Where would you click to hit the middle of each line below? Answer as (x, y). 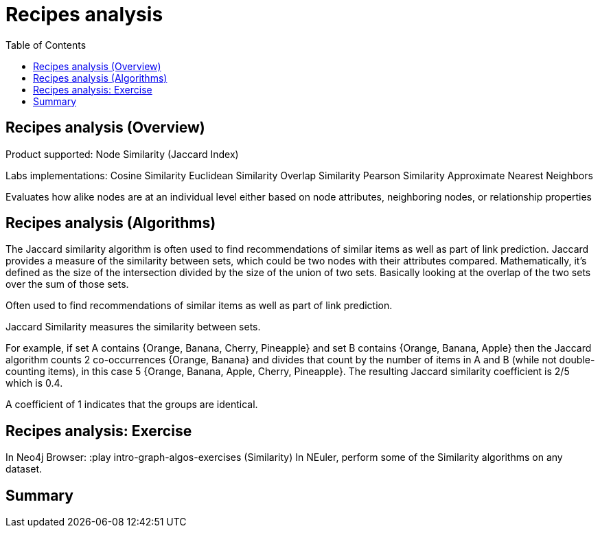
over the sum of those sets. (67, 284)
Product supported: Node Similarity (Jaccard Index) (122, 154)
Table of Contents (46, 45)
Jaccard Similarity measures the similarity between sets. (133, 327)
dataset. (24, 469)
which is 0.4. (34, 383)
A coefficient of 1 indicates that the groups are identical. (132, 405)
